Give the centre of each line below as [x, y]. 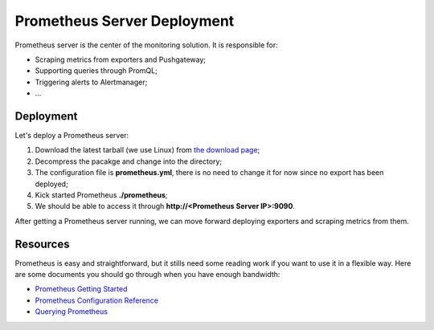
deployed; [51, 184]
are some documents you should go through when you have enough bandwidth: [147, 275]
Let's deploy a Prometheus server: [72, 136]
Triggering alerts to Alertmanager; [91, 82]
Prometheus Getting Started [81, 289]
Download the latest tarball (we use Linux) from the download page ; [147, 150]
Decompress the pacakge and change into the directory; [129, 161]
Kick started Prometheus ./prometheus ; [101, 195]
